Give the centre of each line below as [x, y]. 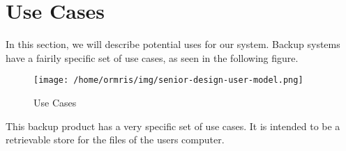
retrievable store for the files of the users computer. [115, 140]
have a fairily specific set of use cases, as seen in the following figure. [152, 57]
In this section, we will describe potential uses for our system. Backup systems [173, 44]
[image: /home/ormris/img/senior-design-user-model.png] [168, 80]
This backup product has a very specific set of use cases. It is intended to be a [173, 126]
